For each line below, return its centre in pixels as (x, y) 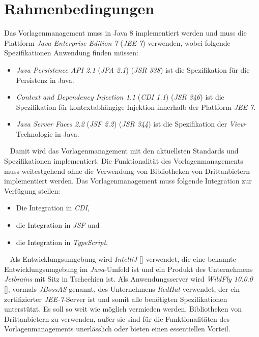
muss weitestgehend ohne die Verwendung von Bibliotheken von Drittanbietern (127, 171)
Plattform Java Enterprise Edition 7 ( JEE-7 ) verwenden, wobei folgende (117, 42)
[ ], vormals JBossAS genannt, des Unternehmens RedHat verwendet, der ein (122, 289)
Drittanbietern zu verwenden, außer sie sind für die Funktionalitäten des (117, 318)
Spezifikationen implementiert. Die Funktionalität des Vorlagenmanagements (124, 161)
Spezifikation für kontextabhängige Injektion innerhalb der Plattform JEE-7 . (136, 106)
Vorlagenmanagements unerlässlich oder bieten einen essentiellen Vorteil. (117, 329)
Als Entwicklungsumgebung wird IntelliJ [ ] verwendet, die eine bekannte (123, 259)
